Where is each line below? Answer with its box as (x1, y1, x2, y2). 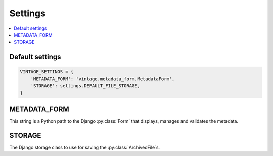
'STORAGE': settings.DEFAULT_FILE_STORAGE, (30, 83, 140, 89)
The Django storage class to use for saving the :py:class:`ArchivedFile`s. (9, 144, 160, 150)
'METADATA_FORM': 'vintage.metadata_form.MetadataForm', (30, 76, 175, 82)
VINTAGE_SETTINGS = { (20, 69, 74, 75)
